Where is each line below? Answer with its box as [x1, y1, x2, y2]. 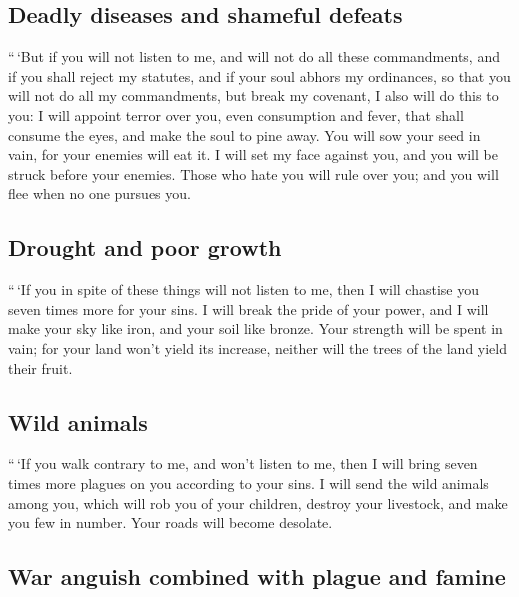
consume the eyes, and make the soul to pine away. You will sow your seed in [8, 124, 481, 145]
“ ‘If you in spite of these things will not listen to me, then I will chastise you [8, 279, 479, 300]
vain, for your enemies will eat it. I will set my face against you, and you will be [8, 144, 498, 165]
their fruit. [8, 357, 73, 378]
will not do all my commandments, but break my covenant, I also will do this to [8, 85, 499, 106]
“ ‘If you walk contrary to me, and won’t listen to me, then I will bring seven [8, 453, 478, 474]
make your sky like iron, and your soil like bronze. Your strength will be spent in [8, 318, 503, 339]
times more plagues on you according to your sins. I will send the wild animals [8, 472, 489, 493]
